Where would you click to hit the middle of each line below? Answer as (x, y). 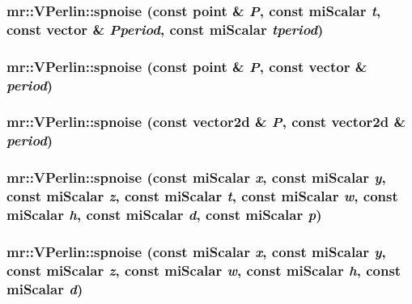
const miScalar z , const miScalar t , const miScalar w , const (202, 196)
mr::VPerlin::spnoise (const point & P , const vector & (187, 66)
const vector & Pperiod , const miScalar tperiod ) (165, 29)
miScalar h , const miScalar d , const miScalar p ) (164, 215)
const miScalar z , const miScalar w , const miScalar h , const (204, 270)
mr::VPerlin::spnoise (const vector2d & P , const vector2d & (206, 122)
